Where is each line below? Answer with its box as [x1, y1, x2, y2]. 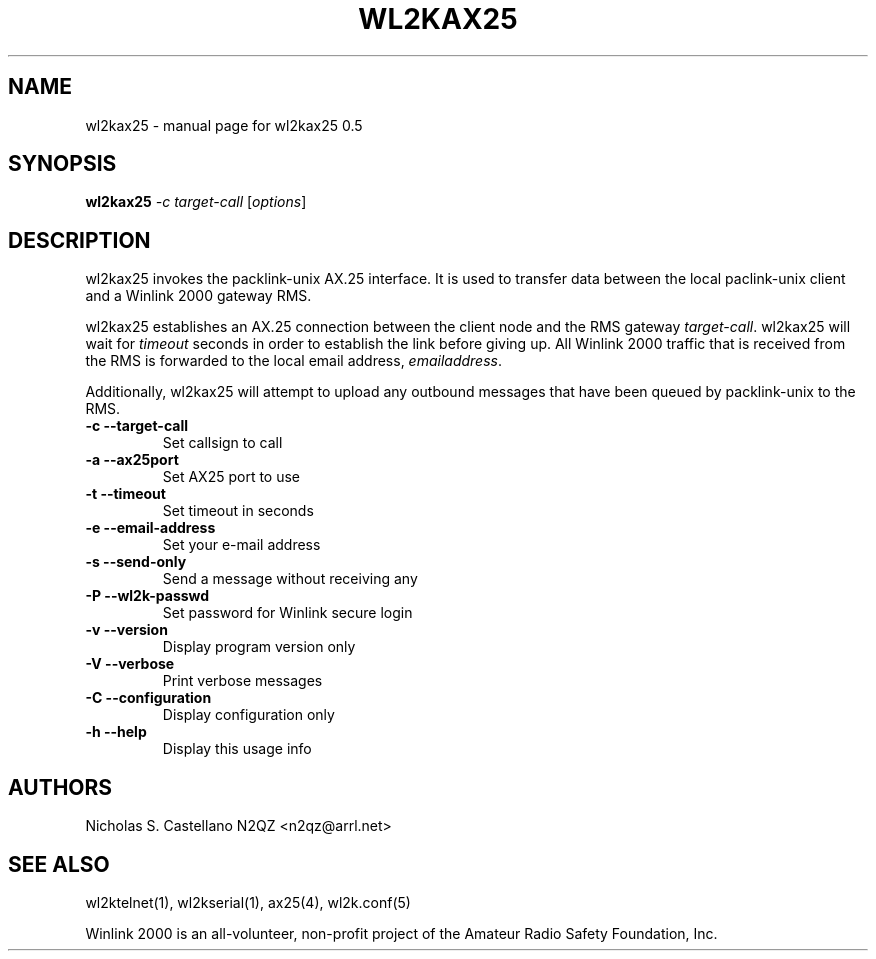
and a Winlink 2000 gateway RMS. [85, 287, 312, 305]
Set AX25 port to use [162, 468, 301, 486]
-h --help [85, 723, 147, 741]
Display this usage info [162, 740, 312, 758]
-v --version [85, 621, 168, 639]
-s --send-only [85, 553, 187, 571]
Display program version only [162, 638, 356, 656]
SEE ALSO [8, 851, 110, 877]
